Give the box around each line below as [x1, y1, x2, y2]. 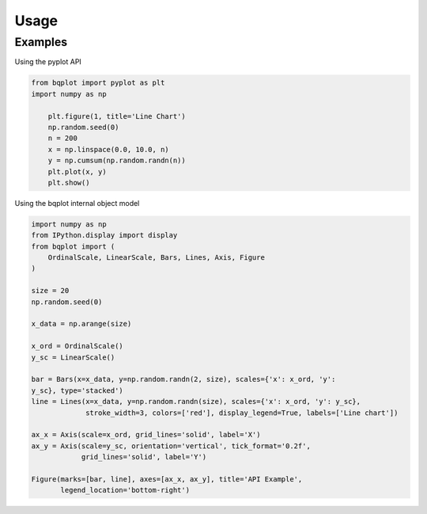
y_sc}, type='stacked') [31, 386, 124, 395]
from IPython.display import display [31, 230, 178, 240]
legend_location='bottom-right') [60, 485, 190, 495]
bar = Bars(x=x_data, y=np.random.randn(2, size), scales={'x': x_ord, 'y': [31, 375, 336, 384]
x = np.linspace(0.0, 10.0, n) [47, 145, 169, 154]
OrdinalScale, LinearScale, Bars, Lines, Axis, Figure [47, 253, 265, 262]
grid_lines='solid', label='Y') [81, 452, 207, 462]
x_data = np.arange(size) [31, 319, 132, 329]
